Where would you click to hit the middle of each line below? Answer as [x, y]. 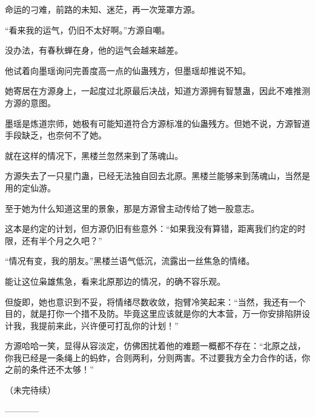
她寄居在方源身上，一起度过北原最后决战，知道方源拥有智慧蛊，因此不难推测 [157, 91]
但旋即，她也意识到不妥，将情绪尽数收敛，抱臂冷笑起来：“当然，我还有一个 [155, 301]
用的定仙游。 [30, 187]
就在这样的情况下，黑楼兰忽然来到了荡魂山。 [94, 155]
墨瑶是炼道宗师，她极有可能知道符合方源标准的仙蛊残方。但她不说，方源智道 [157, 123]
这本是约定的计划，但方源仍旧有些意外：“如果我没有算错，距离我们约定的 [151, 229]
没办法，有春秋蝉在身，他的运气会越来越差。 [94, 50]
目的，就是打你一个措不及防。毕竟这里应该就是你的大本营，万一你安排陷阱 [153, 314]
